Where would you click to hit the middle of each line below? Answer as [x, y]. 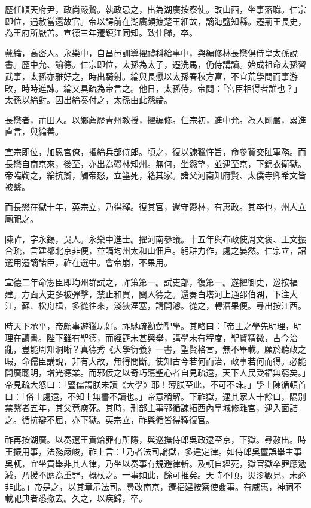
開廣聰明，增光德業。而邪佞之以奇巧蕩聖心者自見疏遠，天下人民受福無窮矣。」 [155, 372]
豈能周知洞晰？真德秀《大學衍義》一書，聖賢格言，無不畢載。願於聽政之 [164, 349]
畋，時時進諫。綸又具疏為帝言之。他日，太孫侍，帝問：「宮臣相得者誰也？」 [153, 88]
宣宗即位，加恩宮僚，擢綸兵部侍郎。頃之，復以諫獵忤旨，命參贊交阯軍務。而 [155, 151]
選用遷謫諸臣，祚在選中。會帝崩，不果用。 [89, 262]
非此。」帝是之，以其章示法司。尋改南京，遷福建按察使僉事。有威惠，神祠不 [153, 486]
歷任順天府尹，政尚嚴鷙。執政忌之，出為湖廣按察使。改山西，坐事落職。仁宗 [155, 9]
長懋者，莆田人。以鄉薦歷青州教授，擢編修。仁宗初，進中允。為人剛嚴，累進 [155, 119]
